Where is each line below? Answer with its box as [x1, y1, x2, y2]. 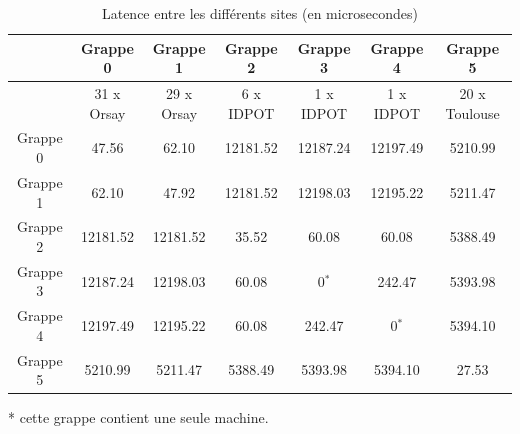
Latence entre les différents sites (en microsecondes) [101, 3, 419, 23]
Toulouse [445, 102, 500, 123]
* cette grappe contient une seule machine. [8, 407, 269, 428]
